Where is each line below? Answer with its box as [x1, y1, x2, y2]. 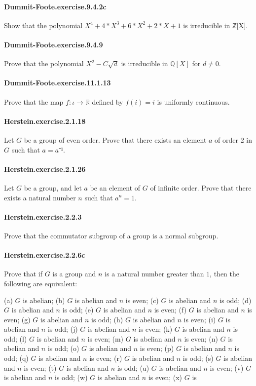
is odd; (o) [47, 343, 79, 353]
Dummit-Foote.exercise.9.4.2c [4, 1, 107, 11]
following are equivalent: [4, 278, 77, 288]
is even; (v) [210, 362, 244, 373]
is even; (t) [24, 362, 57, 373]
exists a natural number [4, 192, 76, 202]
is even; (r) [89, 353, 122, 363]
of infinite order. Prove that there [150, 182, 252, 193]
